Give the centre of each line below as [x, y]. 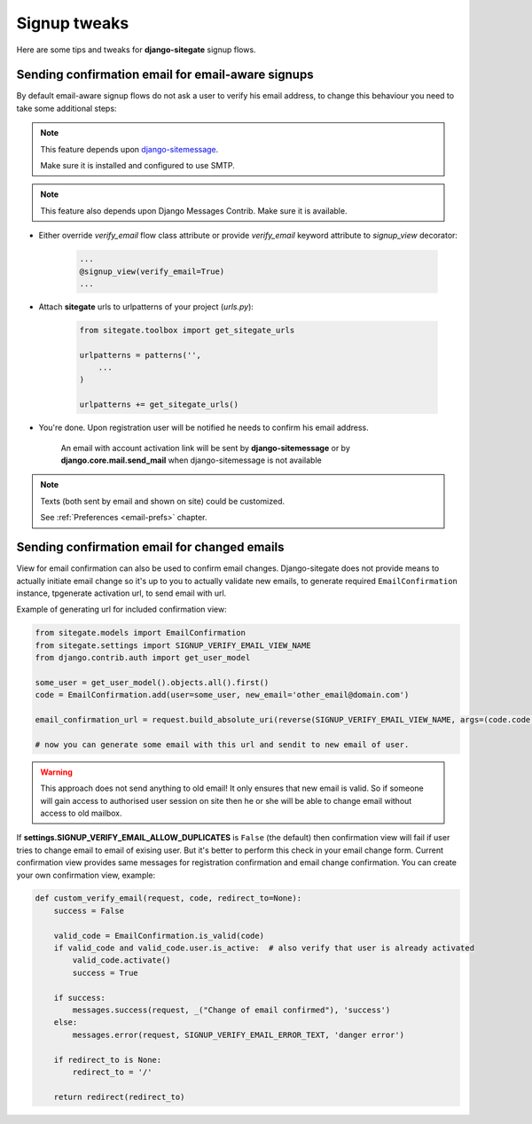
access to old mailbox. [82, 813]
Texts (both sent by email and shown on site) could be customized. [163, 501]
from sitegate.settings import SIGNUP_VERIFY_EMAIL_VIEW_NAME [173, 645]
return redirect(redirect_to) [119, 1097]
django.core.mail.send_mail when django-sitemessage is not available [192, 460]
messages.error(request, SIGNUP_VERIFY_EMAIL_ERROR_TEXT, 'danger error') [239, 1034]
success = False [89, 910]
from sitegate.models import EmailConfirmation [140, 633]
